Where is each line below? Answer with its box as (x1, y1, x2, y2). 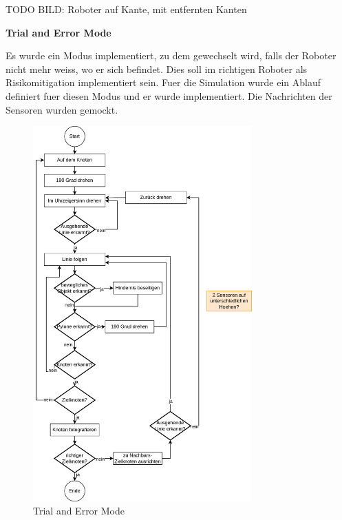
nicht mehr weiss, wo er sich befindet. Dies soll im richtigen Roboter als (6, 61, 308, 76)
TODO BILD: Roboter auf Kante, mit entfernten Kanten (6, 2, 247, 16)
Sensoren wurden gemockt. (6, 102, 118, 116)
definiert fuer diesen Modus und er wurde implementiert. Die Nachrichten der (6, 88, 332, 103)
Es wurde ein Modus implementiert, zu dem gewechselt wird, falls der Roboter (6, 48, 336, 63)
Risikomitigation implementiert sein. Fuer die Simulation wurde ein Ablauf (6, 75, 321, 90)
